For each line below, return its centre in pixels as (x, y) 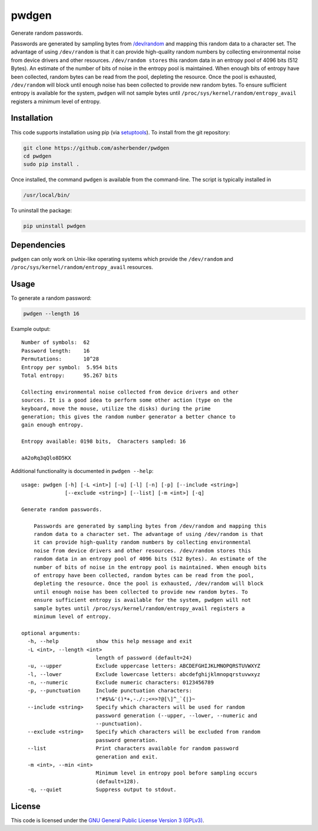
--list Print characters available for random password (133, 749)
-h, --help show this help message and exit (110, 641)
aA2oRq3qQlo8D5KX (46, 458)
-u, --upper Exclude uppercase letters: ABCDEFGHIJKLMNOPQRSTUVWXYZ (144, 666)
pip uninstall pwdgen (54, 226)
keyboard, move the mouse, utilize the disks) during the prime (116, 408)
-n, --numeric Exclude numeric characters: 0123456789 (121, 683)
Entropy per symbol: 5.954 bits (69, 367)
